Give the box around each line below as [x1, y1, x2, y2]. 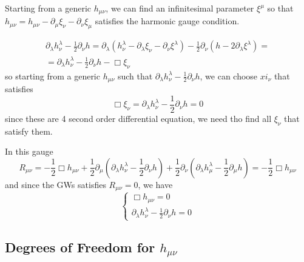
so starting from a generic [5, 69, 100, 82]
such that [117, 69, 153, 82]
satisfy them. [5, 124, 53, 137]
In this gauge [5, 145, 53, 158]
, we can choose [200, 69, 258, 82]
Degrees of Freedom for [5, 237, 155, 256]
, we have [138, 178, 173, 190]
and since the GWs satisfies [5, 178, 106, 190]
